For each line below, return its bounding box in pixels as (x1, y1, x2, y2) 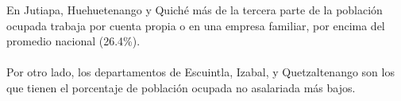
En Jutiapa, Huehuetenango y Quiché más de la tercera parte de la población (6, 2, 383, 17)
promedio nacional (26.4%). (6, 33, 141, 49)
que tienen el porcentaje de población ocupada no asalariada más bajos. (6, 79, 356, 95)
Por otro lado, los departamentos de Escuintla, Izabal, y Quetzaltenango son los (6, 64, 395, 80)
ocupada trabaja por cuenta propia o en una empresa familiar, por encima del (6, 17, 385, 33)
